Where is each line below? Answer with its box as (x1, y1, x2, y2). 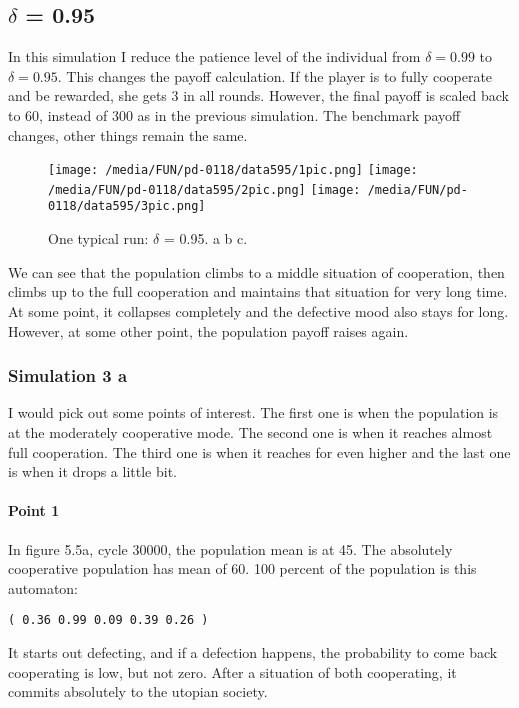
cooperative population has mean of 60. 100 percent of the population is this (8, 558, 477, 579)
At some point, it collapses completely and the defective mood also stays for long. (8, 300, 509, 321)
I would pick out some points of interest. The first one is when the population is (8, 402, 499, 423)
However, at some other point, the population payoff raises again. (8, 320, 409, 341)
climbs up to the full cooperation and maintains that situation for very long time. (8, 281, 508, 302)
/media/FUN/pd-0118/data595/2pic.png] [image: (48, 182, 361, 197)
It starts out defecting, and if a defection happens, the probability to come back (8, 641, 498, 662)
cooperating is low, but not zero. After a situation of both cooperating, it (8, 661, 457, 682)
